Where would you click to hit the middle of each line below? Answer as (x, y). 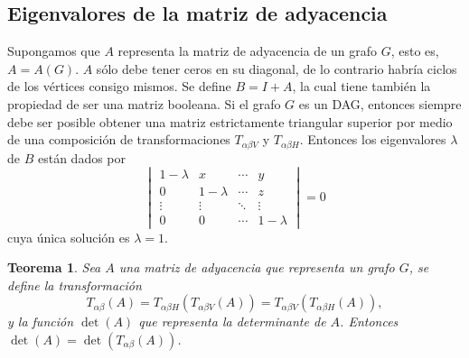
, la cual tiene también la (361, 86)
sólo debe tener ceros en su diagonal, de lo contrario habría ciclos (277, 68)
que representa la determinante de (232, 321)
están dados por (82, 157)
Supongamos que (54, 51)
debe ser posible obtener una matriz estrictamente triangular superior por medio (230, 121)
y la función (41, 321)
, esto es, (415, 51)
